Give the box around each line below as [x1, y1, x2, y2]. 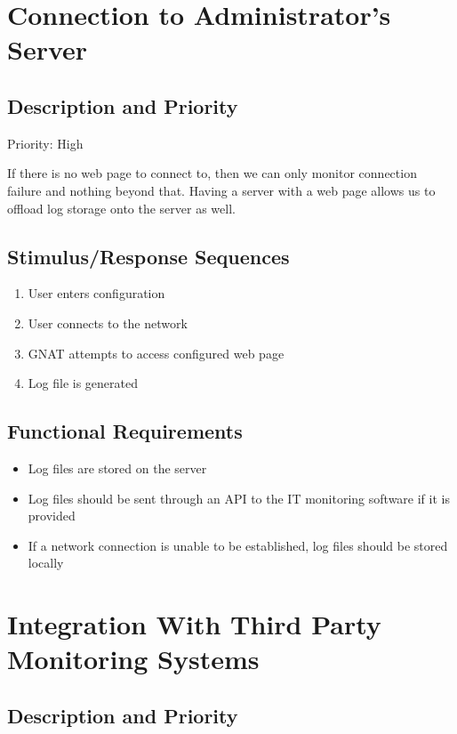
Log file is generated [28, 374, 138, 392]
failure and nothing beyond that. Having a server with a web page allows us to [7, 181, 436, 199]
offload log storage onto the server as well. [7, 198, 236, 217]
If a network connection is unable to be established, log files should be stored [28, 536, 448, 554]
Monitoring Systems [7, 641, 260, 677]
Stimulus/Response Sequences [7, 242, 290, 270]
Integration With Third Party [7, 606, 381, 642]
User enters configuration [28, 284, 165, 302]
